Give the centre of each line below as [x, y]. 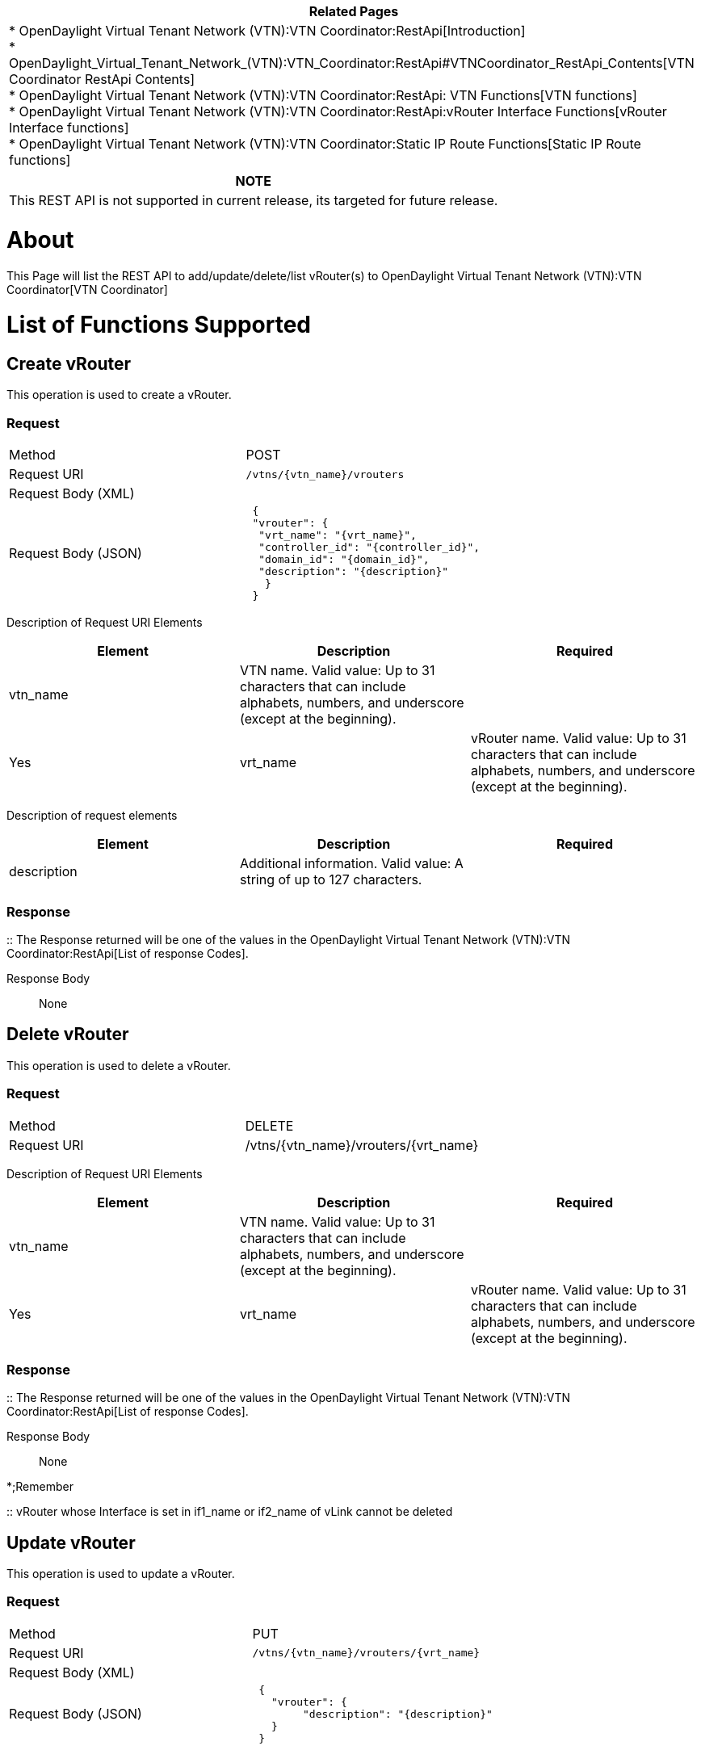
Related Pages [354, 11]
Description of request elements [92, 816]
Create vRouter [69, 364]
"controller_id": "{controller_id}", [369, 548]
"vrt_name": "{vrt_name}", [338, 535]
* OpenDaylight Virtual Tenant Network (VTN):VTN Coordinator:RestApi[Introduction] [267, 31]
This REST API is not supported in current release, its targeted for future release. [254, 200]
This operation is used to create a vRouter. [119, 395]
